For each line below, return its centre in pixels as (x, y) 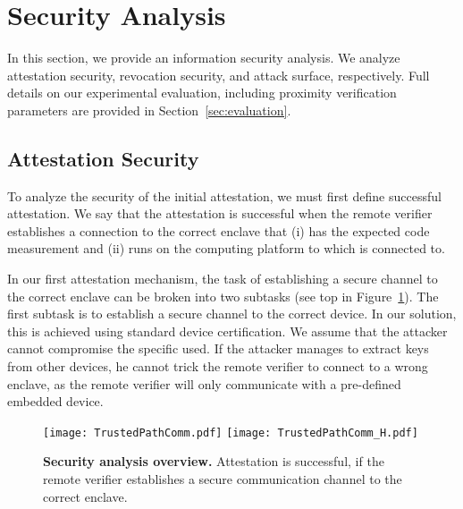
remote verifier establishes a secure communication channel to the (223, 479)
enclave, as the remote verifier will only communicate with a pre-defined (204, 383)
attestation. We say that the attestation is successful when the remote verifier (220, 213)
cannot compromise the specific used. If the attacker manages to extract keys (218, 348)
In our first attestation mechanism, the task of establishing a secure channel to (223, 279)
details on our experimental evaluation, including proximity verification (202, 93)
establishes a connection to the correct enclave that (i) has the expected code (219, 230)
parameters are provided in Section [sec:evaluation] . (149, 110)
